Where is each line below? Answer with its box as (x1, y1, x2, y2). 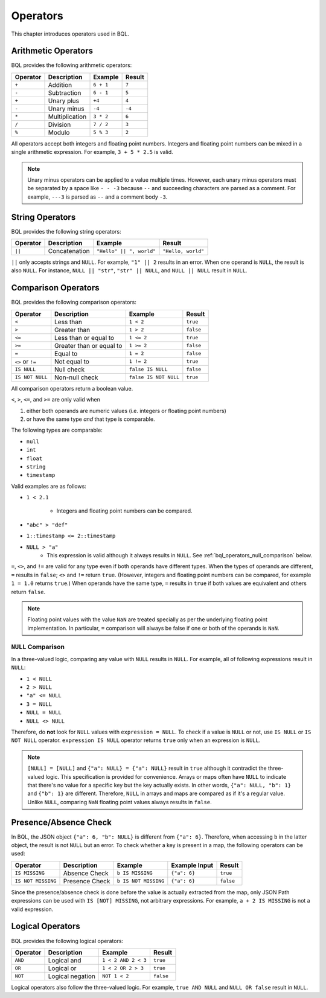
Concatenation (48, 247, 90, 255)
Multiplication (48, 112, 87, 121)
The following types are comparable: (11, 426, 103, 434)
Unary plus (48, 97, 80, 105)
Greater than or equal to (54, 341, 123, 350)
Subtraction (48, 88, 81, 97)
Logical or (48, 964, 77, 972)
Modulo (48, 128, 70, 136)
